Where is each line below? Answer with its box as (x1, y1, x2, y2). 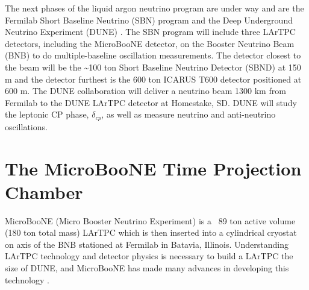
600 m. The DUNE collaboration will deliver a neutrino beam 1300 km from (5, 84, 286, 97)
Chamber (5, 179, 83, 204)
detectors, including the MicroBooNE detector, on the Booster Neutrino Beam (5, 37, 295, 49)
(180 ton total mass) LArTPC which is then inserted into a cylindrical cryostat (5, 226, 297, 239)
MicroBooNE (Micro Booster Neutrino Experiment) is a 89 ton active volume (5, 214, 296, 227)
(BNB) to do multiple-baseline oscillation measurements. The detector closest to (5, 49, 301, 61)
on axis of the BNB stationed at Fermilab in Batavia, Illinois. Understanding (5, 238, 289, 250)
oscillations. (5, 120, 48, 133)
